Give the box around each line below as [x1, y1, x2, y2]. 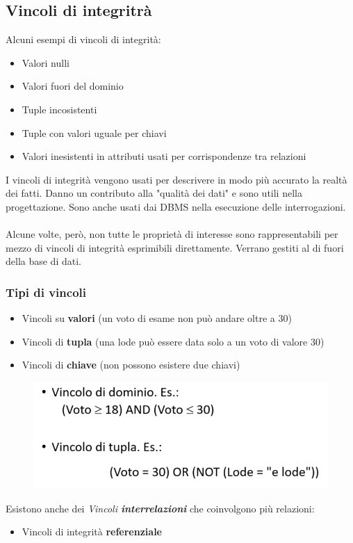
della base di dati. [6, 254, 81, 268]
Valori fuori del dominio [22, 79, 124, 93]
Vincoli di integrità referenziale [22, 524, 162, 539]
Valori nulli [22, 55, 69, 70]
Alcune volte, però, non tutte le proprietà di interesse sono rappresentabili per [6, 227, 338, 241]
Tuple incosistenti [22, 102, 97, 116]
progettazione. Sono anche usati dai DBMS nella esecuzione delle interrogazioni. [6, 199, 346, 213]
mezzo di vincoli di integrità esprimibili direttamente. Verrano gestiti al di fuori [6, 240, 344, 254]
